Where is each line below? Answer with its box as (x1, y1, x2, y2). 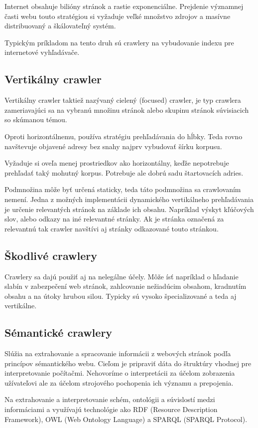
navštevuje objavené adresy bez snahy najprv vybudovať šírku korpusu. (4, 141, 222, 151)
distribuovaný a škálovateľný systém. (4, 20, 116, 31)
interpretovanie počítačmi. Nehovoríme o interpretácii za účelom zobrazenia (4, 368, 235, 378)
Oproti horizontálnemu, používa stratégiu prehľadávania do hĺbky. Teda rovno (4, 131, 243, 141)
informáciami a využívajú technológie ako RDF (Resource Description (4, 404, 218, 415)
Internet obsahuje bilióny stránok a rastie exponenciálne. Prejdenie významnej (4, 1, 244, 11)
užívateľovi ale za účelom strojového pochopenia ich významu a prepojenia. (4, 377, 234, 388)
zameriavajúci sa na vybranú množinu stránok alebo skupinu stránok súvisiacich (4, 104, 249, 115)
